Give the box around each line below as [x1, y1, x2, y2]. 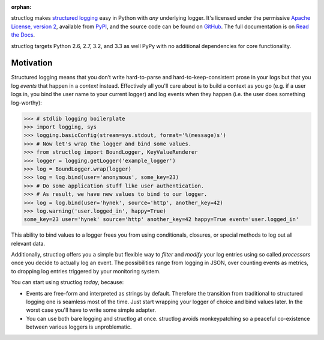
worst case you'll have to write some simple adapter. [26, 306, 156, 314]
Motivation [11, 58, 53, 68]
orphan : [11, 4, 32, 10]
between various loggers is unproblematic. [26, 323, 132, 330]
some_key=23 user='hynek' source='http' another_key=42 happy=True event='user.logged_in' [23, 216, 299, 223]
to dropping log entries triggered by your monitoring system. [11, 267, 161, 275]
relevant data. [11, 240, 45, 247]
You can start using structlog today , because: [11, 279, 124, 286]
